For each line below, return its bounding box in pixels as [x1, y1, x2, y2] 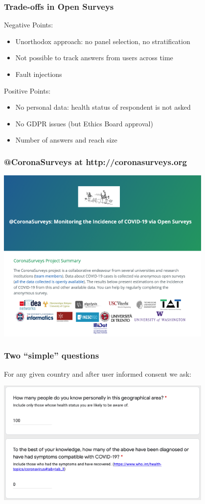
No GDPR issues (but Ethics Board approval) [15, 118, 153, 128]
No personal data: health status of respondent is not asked [15, 102, 191, 112]
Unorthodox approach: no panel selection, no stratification [15, 36, 190, 46]
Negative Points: [4, 20, 53, 30]
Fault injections [15, 69, 62, 79]
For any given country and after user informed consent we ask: [4, 368, 191, 379]
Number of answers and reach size [15, 135, 117, 145]
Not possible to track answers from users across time [15, 52, 173, 63]
